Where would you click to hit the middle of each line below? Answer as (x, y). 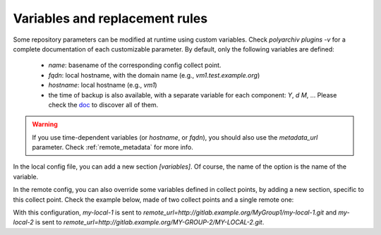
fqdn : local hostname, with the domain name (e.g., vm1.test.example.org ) (154, 75)
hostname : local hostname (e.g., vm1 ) (103, 85)
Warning (45, 124)
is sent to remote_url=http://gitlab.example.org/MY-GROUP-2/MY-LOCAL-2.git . (150, 222)
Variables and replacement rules (110, 18)
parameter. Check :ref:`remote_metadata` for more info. (113, 147)
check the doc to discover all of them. (103, 104)
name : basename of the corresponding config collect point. (135, 65)
